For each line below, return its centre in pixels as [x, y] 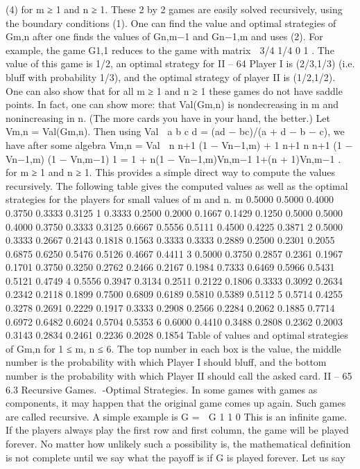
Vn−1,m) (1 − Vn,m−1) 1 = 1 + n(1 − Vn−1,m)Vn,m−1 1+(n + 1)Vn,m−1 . [173, 158]
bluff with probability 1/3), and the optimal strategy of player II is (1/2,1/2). [171, 77]
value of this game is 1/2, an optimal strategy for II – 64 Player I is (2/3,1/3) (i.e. [180, 63]
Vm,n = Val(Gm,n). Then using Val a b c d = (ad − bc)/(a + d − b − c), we [175, 131]
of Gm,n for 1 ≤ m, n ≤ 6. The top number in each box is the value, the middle [173, 348]
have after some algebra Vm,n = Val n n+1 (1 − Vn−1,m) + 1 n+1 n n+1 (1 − [179, 144]
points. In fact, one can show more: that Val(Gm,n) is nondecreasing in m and [172, 104]
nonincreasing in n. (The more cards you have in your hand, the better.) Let [168, 117]
